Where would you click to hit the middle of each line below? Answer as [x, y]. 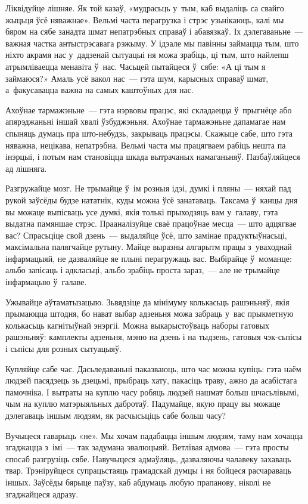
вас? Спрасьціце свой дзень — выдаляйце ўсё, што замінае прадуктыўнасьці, [146, 235]
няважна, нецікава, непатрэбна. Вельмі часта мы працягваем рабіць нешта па [146, 145]
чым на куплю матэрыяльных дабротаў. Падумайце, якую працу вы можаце [143, 403]
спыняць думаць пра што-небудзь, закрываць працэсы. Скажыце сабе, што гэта [149, 133]
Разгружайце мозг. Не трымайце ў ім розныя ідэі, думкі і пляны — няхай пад [148, 188]
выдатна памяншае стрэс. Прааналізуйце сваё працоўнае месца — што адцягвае [151, 223]
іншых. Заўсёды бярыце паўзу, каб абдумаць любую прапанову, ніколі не [138, 482]
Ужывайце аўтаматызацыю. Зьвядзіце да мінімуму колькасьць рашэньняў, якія [147, 302]
